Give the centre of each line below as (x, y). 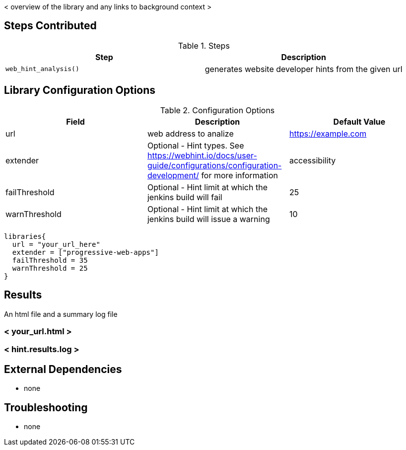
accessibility (312, 160)
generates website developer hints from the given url (304, 69)
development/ (173, 175)
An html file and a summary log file (61, 314)
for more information (239, 175)
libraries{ (25, 236)
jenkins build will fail (185, 197)
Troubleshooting (46, 407)
